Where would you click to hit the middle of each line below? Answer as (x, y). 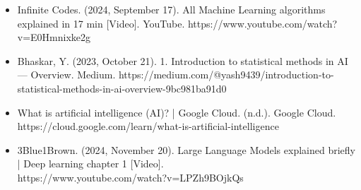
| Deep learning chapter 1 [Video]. (90, 164)
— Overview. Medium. (66, 75)
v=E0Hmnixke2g (54, 37)
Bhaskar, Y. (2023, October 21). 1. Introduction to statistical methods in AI (183, 60)
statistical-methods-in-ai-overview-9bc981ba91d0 (122, 88)
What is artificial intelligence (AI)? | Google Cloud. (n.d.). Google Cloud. (177, 112)
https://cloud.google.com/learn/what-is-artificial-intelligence (148, 126)
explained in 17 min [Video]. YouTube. (101, 23)
